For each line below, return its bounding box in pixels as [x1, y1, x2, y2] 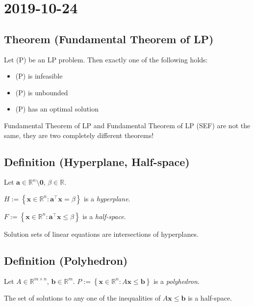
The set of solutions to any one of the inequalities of [4, 292, 161, 303]
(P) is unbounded [15, 87, 68, 97]
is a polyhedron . [153, 276, 200, 286]
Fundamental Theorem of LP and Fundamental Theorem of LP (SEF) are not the [4, 120, 251, 130]
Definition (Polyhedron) [4, 252, 128, 268]
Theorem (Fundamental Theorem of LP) [4, 31, 214, 46]
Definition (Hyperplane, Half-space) [4, 154, 190, 169]
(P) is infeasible [15, 71, 63, 81]
